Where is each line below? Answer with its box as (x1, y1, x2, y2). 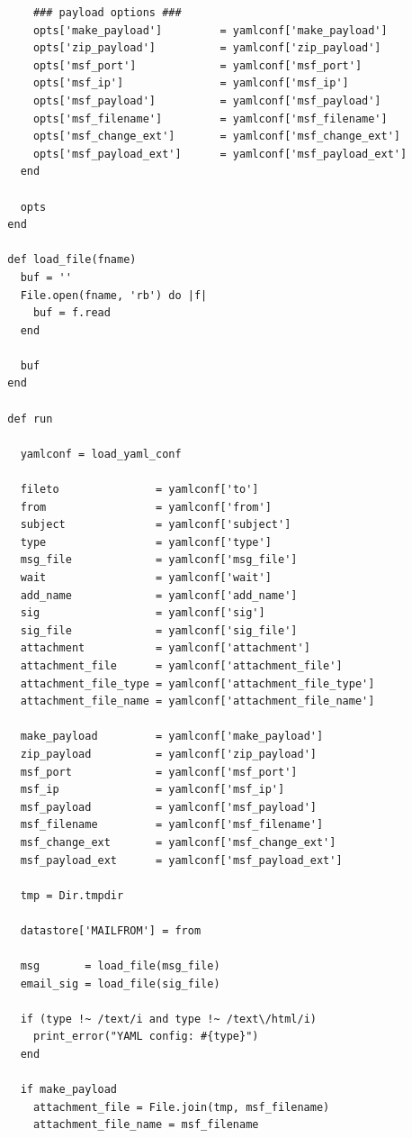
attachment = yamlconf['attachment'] (20, 642, 310, 655)
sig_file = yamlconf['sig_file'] (20, 624, 298, 637)
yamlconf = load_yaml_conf (20, 447, 182, 460)
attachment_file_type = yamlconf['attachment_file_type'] (20, 677, 375, 690)
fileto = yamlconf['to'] (20, 483, 259, 496)
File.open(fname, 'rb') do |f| (20, 288, 208, 302)
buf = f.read (32, 306, 111, 320)
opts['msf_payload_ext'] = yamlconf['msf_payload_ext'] (32, 147, 408, 160)
